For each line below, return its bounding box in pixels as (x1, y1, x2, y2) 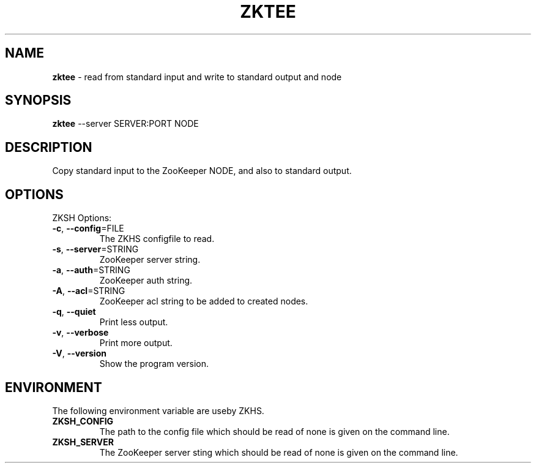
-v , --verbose (52, 327, 109, 338)
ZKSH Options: (52, 213, 112, 224)
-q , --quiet (52, 306, 96, 317)
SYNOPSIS (5, 92, 72, 108)
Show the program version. (99, 358, 209, 369)
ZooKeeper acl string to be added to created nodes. (99, 296, 308, 307)
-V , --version (52, 348, 106, 359)
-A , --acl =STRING (52, 285, 125, 296)
